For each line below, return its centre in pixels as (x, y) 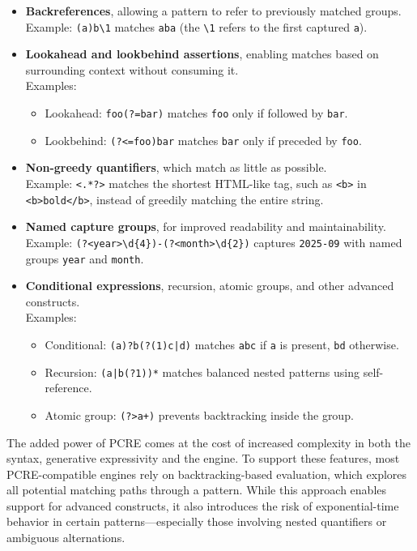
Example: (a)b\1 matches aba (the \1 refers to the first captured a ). (196, 26)
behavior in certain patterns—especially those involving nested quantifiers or (197, 521)
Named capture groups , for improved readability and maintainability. (206, 226)
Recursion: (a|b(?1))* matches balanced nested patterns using (202, 372)
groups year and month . (85, 258)
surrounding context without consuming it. (132, 69)
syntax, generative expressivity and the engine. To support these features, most (203, 458)
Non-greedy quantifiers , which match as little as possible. (176, 167)
